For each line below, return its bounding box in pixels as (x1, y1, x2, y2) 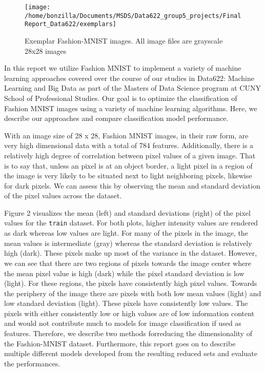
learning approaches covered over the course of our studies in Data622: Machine (4, 72, 254, 83)
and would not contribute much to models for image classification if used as (4, 318, 241, 328)
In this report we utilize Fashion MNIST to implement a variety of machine (4, 63, 241, 73)
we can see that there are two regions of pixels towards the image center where (4, 257, 251, 268)
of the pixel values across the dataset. (4, 190, 122, 201)
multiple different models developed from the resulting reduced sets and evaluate (4, 348, 257, 359)
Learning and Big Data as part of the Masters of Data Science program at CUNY (4, 82, 261, 93)
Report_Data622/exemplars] (25, 20, 116, 28)
